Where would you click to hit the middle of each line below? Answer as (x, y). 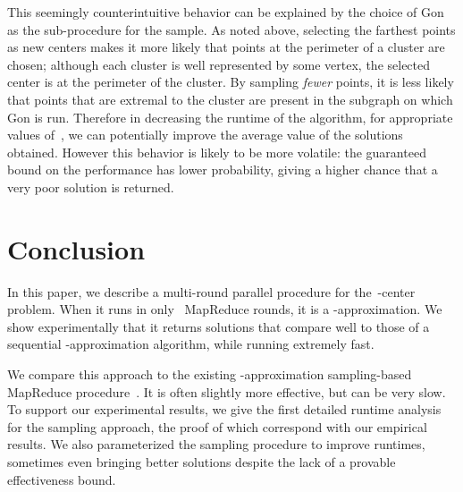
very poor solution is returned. (91, 187)
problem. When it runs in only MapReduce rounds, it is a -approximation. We (225, 309)
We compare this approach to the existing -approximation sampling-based (210, 374)
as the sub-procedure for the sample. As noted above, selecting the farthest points (231, 29)
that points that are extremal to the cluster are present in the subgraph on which (230, 99)
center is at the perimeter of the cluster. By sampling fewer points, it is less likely (231, 82)
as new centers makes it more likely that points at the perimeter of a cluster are (226, 47)
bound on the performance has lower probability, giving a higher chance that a (223, 170)
